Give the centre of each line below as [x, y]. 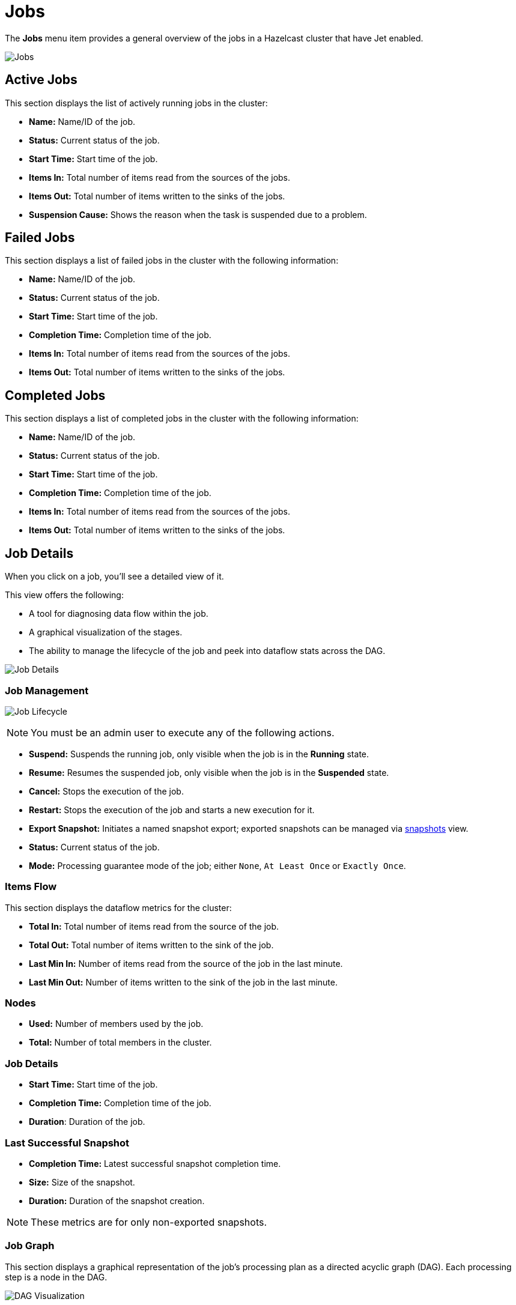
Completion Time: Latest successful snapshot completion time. [155, 1163]
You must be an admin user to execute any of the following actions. [183, 732]
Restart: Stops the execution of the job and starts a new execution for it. [172, 810]
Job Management [47, 690]
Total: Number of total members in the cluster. [120, 1043]
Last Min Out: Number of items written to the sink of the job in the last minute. [183, 982]
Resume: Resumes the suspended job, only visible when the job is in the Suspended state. [209, 772]
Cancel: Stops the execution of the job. [106, 791]
